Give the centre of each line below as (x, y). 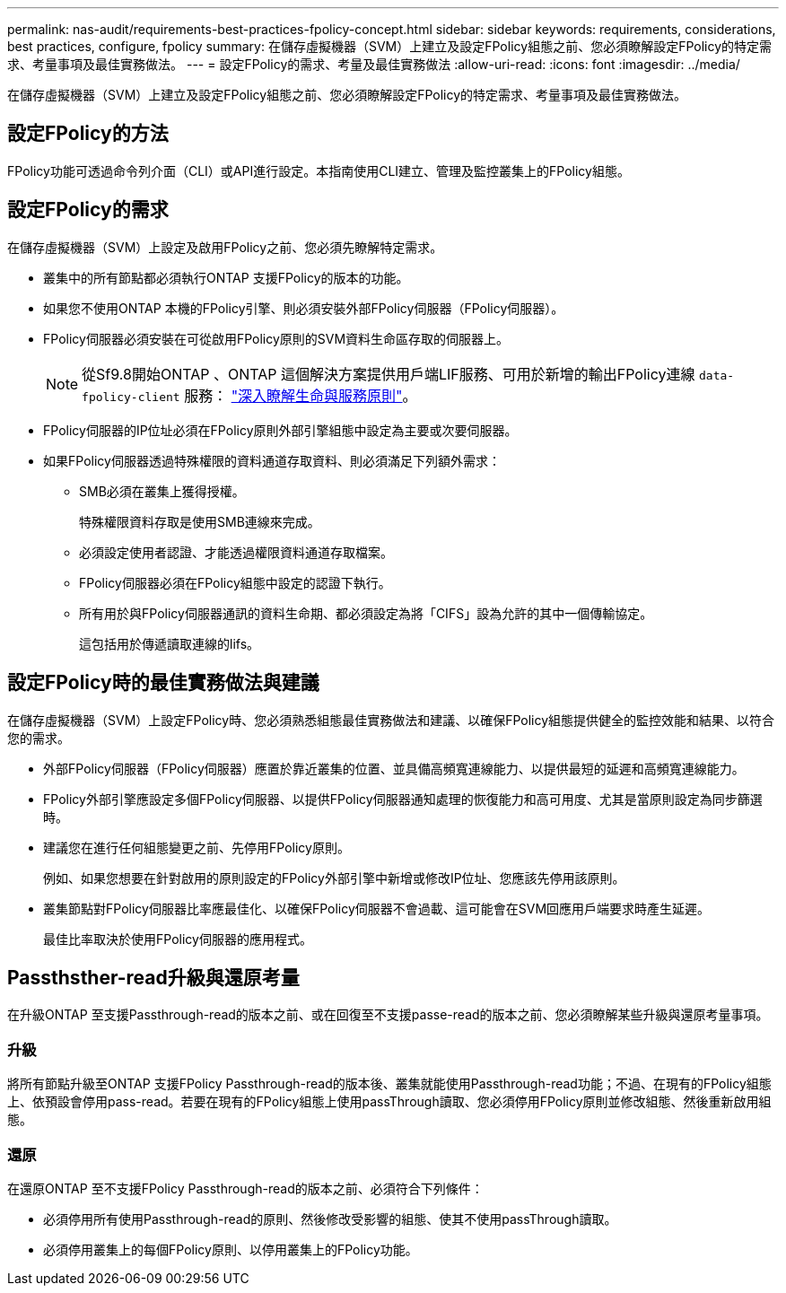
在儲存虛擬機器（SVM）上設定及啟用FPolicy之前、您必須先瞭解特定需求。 (225, 247)
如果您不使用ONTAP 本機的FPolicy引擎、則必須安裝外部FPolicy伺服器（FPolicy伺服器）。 (304, 308)
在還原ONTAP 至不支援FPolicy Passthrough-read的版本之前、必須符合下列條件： (245, 1188)
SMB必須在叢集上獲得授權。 (162, 491)
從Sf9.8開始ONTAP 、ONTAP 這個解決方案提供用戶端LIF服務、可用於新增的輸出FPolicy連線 (389, 374)
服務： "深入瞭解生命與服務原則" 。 (301, 395)
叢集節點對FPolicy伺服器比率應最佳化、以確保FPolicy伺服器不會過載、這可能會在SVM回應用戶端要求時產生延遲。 (377, 908)
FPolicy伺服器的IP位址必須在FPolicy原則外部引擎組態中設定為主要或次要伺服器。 (280, 430)
